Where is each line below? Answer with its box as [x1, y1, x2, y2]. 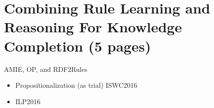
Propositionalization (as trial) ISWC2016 [15, 80, 137, 90]
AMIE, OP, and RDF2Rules [4, 64, 87, 74]
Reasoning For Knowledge [4, 17, 182, 37]
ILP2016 [15, 96, 41, 106]
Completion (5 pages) [4, 36, 151, 55]
